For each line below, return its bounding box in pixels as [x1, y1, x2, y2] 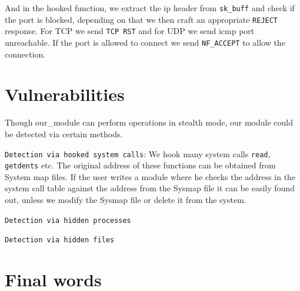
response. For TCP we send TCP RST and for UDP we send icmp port [5, 25, 255, 37]
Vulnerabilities [5, 82, 125, 106]
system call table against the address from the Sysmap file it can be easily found [5, 182, 295, 194]
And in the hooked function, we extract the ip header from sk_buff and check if [5, 2, 295, 13]
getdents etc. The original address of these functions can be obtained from [5, 159, 276, 171]
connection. [5, 48, 46, 60]
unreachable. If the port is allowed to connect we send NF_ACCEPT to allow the [5, 36, 285, 48]
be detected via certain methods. [5, 127, 123, 140]
